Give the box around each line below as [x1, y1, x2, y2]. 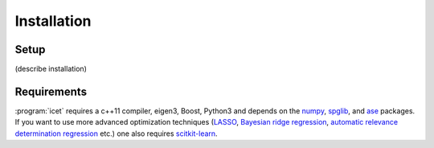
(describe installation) [14, 64, 88, 74]
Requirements [14, 84, 88, 98]
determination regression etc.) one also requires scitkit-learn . [14, 129, 218, 138]
